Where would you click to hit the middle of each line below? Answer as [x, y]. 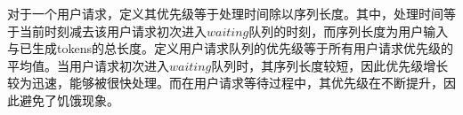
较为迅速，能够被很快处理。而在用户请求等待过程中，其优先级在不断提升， [225, 83]
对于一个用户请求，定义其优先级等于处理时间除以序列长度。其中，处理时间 [225, 13]
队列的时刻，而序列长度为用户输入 [349, 31]
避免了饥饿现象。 [69, 100]
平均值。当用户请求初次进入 [88, 65]
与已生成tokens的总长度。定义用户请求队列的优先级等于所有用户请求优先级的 [230, 48]
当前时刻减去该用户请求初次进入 [113, 31]
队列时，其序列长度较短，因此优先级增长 [330, 65]
